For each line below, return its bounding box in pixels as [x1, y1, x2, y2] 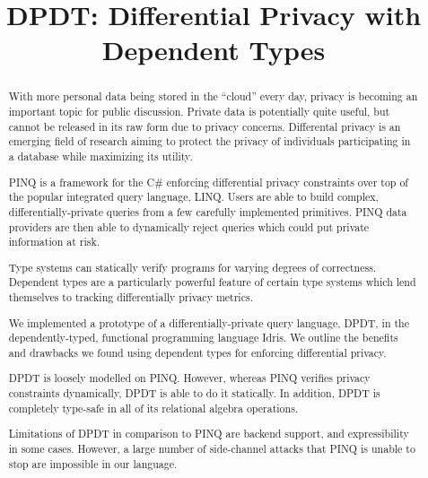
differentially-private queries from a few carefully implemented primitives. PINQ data [8, 204, 407, 219]
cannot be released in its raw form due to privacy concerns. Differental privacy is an [8, 118, 401, 134]
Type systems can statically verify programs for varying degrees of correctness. [8, 259, 377, 274]
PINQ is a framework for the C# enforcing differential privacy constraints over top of [8, 174, 408, 189]
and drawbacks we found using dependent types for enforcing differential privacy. [8, 344, 387, 360]
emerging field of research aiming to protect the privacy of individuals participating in [8, 134, 411, 149]
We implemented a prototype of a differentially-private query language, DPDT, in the [8, 315, 410, 330]
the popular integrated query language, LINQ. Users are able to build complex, [8, 189, 379, 204]
